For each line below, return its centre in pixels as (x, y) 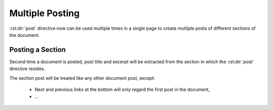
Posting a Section (37, 50)
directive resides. (27, 69)
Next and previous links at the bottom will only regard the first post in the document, (122, 90)
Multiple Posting (44, 13)
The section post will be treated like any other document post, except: (82, 78)
